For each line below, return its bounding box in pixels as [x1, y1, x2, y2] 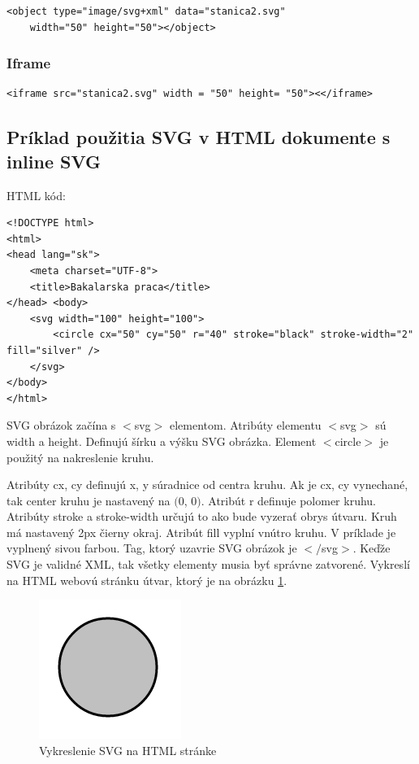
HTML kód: [6, 186, 66, 203]
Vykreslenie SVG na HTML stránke [39, 741, 217, 758]
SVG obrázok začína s [6, 417, 116, 434]
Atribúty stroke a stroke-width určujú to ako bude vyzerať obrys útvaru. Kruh [6, 508, 397, 525]
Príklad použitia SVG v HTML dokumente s [6, 124, 391, 150]
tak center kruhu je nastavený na [6, 491, 171, 509]
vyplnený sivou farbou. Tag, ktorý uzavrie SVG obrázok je [6, 539, 297, 557]
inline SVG [6, 148, 102, 173]
